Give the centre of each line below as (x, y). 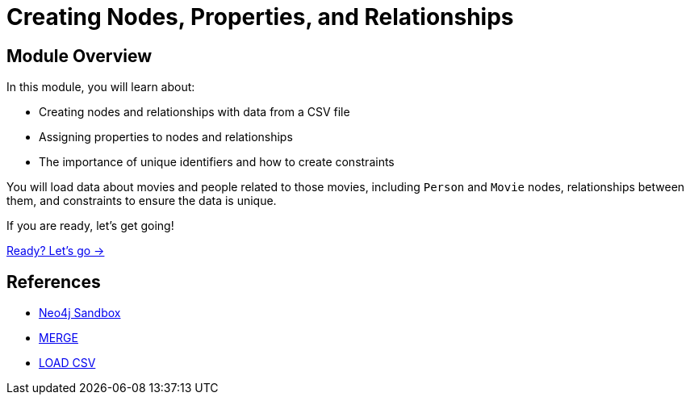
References (54, 282)
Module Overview (79, 56)
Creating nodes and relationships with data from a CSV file (194, 112)
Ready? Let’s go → (56, 251)
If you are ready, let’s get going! (90, 226)
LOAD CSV (67, 363)
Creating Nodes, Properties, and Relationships (260, 17)
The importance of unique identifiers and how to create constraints (217, 162)
